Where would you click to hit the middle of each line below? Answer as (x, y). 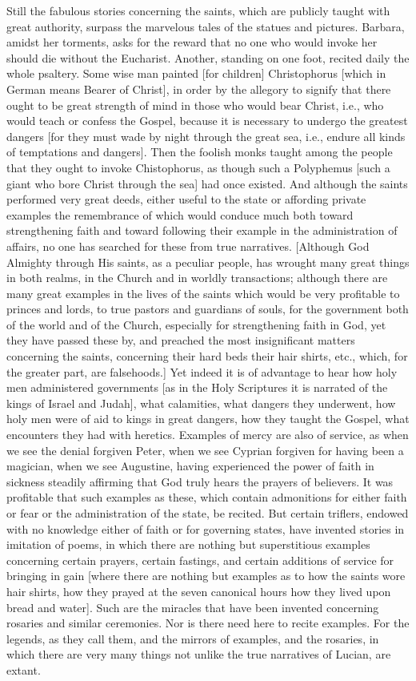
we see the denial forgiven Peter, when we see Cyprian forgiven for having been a (205, 450)
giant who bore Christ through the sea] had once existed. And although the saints (207, 183)
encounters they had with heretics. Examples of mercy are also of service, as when (208, 435)
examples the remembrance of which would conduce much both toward (180, 214)
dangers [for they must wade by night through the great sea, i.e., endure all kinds (206, 136)
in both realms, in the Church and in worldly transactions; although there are (197, 278)
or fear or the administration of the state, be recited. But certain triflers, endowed (208, 513)
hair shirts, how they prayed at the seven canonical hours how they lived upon (199, 591)
